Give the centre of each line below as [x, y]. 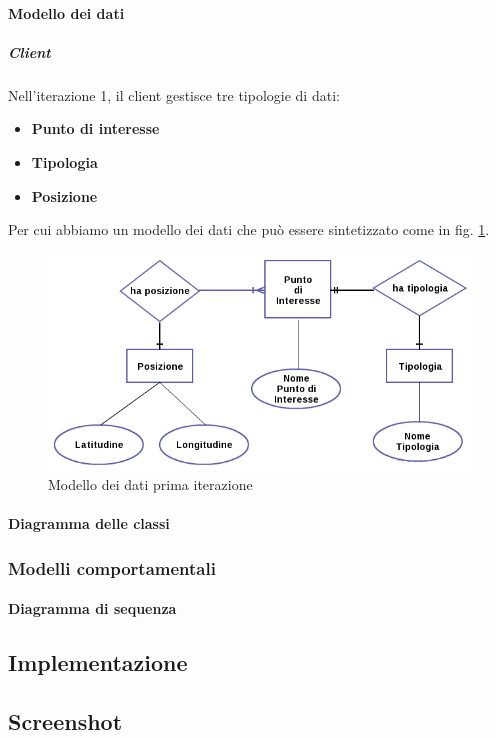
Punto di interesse [95, 128]
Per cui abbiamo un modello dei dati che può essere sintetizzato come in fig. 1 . [249, 229]
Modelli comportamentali [112, 567]
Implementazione [98, 662]
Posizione [64, 195]
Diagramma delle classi [89, 523]
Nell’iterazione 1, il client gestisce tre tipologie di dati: [174, 94]
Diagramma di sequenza [92, 608]
